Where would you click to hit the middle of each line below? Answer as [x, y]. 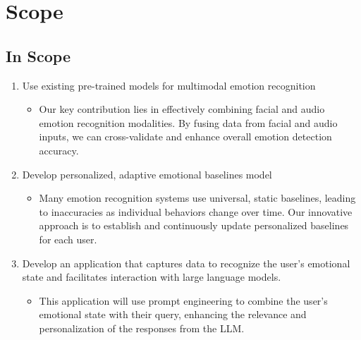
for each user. [68, 239]
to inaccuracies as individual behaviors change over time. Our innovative [196, 211]
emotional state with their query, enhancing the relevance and [173, 314]
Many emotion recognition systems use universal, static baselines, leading [197, 198]
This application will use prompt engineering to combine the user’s [183, 300]
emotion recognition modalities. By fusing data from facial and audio [188, 122]
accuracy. [59, 150]
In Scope [38, 55]
